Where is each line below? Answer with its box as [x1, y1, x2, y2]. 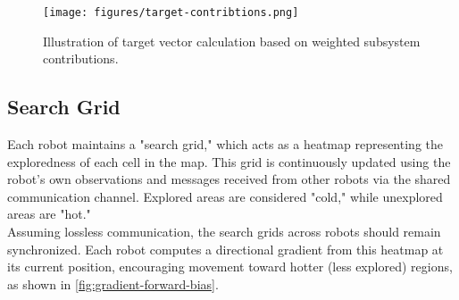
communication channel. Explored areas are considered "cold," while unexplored [7, 187, 443, 205]
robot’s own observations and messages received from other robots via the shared [7, 170, 451, 188]
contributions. [43, 49, 119, 68]
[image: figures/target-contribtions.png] [43, 6, 299, 19]
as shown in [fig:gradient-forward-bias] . [7, 274, 219, 293]
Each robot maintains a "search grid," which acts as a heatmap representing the [7, 135, 443, 154]
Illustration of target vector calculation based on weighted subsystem [43, 31, 421, 50]
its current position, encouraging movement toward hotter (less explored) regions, [7, 257, 453, 276]
